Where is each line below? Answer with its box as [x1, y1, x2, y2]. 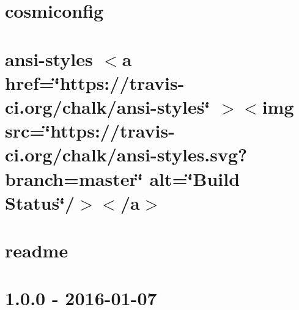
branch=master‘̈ [5, 166, 143, 191]
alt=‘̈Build [149, 166, 240, 191]
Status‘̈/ [5, 190, 75, 215]
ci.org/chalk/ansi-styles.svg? [5, 142, 248, 167]
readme [5, 238, 68, 263]
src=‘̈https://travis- [5, 118, 175, 143]
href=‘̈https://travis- [5, 70, 185, 95]
